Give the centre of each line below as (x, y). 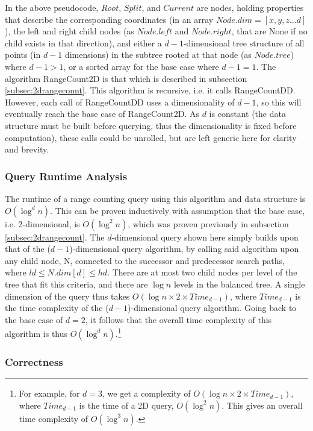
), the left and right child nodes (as (70, 31)
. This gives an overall (262, 405)
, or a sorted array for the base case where (141, 66)
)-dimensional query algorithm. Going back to (212, 308)
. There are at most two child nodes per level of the (202, 272)
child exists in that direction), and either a (83, 42)
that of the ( (28, 249)
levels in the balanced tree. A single (239, 284)
